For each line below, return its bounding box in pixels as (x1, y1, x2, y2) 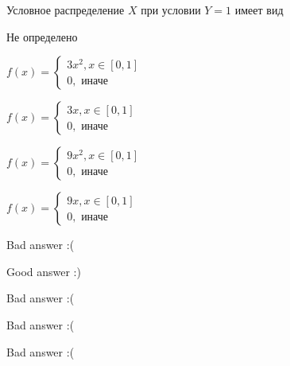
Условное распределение (6, 2, 125, 18)
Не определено (6, 28, 78, 45)
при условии (141, 2, 201, 18)
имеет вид (234, 2, 284, 18)
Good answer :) (6, 263, 81, 279)
